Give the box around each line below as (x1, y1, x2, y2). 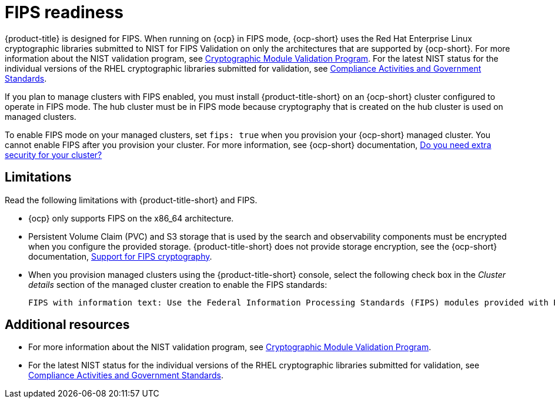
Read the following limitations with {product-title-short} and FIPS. (5, 194, 258, 205)
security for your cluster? (5, 149, 102, 160)
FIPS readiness (5, 2, 124, 22)
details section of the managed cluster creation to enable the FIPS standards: (28, 279, 327, 290)
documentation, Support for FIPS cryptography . (28, 251, 212, 261)
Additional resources (5, 317, 130, 333)
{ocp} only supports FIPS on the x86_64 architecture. (28, 213, 234, 223)
